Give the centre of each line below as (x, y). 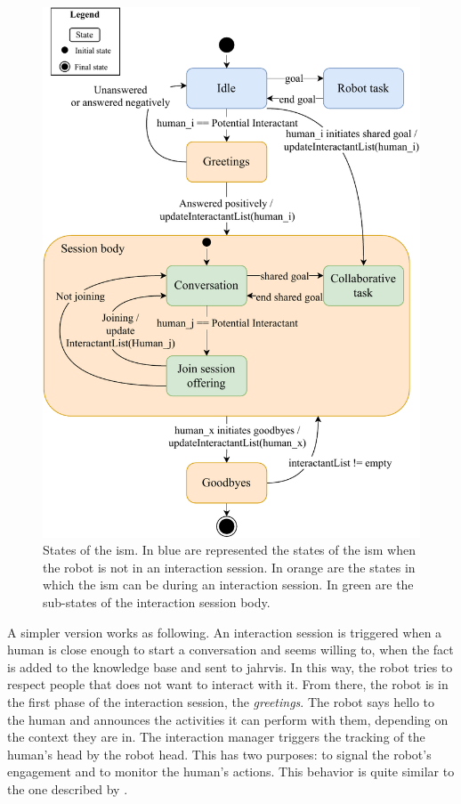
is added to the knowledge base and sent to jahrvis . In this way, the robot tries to (230, 666)
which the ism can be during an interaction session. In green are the (228, 585)
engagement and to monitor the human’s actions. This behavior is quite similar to (231, 772)
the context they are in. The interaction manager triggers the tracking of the (216, 737)
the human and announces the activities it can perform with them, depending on (228, 719)
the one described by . (68, 788)
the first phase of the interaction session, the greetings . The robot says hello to (221, 701)
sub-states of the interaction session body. (157, 601)
